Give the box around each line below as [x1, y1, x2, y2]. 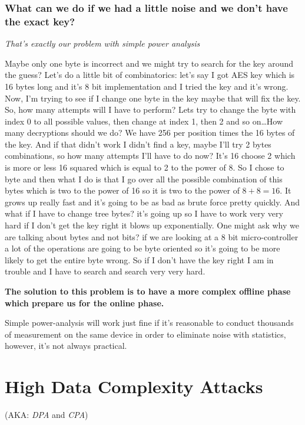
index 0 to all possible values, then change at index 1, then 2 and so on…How [5, 115, 283, 127]
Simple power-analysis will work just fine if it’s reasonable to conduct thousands [5, 316, 294, 329]
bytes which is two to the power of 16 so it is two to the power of [5, 184, 240, 197]
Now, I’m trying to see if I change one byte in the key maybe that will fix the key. [5, 91, 301, 104]
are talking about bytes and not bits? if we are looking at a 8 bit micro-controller [5, 230, 299, 243]
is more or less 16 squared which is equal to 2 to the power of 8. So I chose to [5, 161, 284, 174]
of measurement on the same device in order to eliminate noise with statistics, [5, 328, 286, 340]
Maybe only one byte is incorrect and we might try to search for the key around [5, 57, 293, 69]
